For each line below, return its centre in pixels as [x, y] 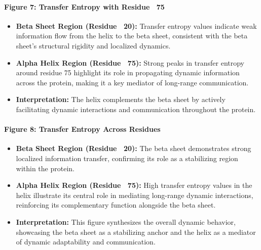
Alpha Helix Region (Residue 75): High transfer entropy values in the [134, 185]
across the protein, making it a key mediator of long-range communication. [132, 82]
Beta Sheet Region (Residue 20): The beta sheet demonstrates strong [134, 148]
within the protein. [45, 168]
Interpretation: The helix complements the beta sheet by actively [121, 99]
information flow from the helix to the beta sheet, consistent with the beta [132, 36]
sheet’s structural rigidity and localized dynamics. [93, 45]
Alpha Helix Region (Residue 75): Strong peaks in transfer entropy [130, 62]
